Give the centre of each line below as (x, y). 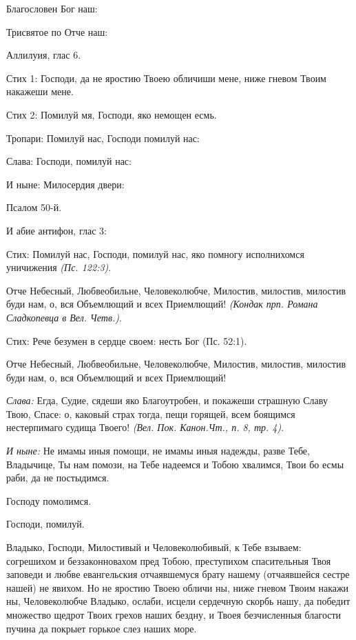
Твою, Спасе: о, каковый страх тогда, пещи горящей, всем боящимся (151, 413)
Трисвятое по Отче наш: (57, 31)
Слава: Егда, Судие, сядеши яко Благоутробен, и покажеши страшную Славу (167, 400)
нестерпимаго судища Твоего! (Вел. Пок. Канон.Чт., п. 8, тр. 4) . (145, 427)
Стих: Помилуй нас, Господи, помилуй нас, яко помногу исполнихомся (155, 253)
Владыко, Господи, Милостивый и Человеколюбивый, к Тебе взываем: (154, 547)
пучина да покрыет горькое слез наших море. (102, 628)
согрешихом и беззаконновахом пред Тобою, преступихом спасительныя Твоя (169, 560)
